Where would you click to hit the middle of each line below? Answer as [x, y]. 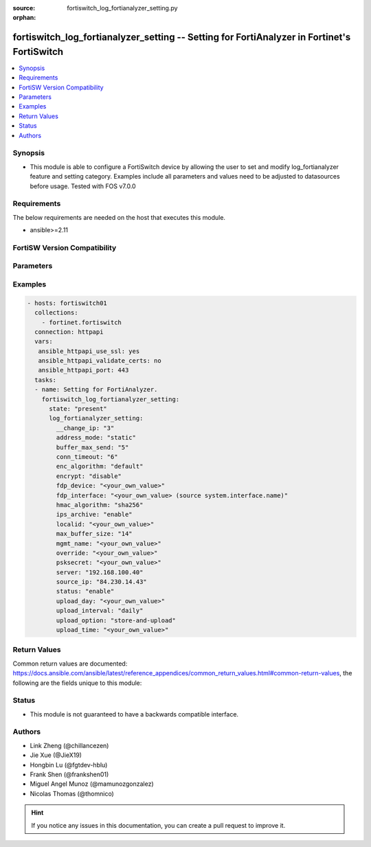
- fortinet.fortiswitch [81, 322]
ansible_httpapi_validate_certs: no [100, 361]
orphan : [24, 18]
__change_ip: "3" [85, 428]
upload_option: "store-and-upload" [116, 620]
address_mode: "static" [96, 438]
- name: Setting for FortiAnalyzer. [96, 389]
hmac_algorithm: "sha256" [100, 505]
